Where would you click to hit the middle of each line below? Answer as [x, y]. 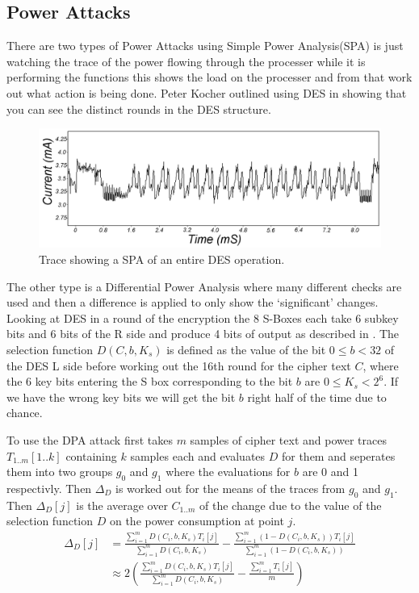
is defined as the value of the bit [246, 349]
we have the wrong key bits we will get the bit [121, 397]
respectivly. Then [49, 488]
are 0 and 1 [330, 472]
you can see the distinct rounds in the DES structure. [139, 109]
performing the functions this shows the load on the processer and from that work [209, 77]
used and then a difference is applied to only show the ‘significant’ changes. [193, 302]
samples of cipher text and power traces [288, 439]
